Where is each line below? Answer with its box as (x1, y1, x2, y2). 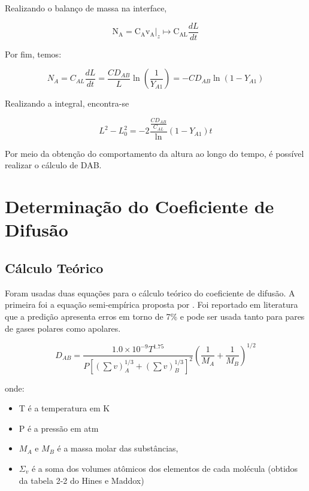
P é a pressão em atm (19, 422, 99, 434)
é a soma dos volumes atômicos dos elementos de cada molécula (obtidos (31, 462, 298, 474)
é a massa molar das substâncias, (57, 442, 178, 454)
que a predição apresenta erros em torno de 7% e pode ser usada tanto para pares (5, 310, 305, 322)
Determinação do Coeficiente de (5, 194, 274, 219)
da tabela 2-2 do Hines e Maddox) (19, 474, 144, 486)
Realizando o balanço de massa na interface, (5, 2, 167, 14)
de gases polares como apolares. (5, 322, 121, 334)
